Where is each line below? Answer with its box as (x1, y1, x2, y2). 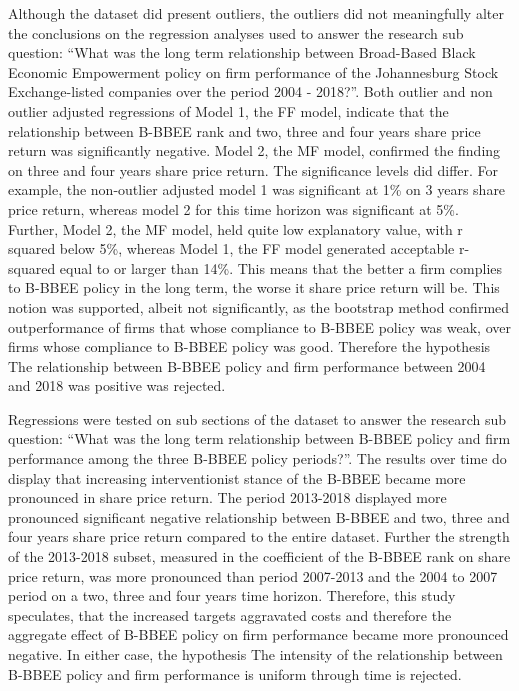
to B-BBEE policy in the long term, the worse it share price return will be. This (8, 277, 500, 298)
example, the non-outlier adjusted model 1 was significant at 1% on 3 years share (8, 179, 506, 200)
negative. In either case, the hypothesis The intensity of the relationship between (8, 644, 503, 664)
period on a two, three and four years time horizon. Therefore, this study (8, 585, 456, 606)
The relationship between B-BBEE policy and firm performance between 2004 (8, 355, 486, 376)
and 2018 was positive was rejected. (8, 375, 226, 396)
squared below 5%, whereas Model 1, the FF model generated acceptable (8, 238, 455, 259)
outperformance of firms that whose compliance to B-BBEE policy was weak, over (8, 316, 511, 337)
